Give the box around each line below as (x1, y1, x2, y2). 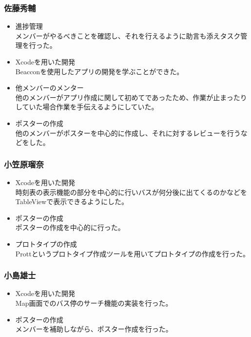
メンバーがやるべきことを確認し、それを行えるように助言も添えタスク (15, 30, 241, 41)
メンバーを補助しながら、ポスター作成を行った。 (15, 324, 173, 334)
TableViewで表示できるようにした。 (15, 196, 128, 207)
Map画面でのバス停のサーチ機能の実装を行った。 (15, 297, 173, 308)
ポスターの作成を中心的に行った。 (15, 222, 125, 232)
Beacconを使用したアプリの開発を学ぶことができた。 (15, 66, 184, 76)
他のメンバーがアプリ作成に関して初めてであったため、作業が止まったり (15, 92, 247, 102)
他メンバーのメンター (15, 83, 84, 93)
